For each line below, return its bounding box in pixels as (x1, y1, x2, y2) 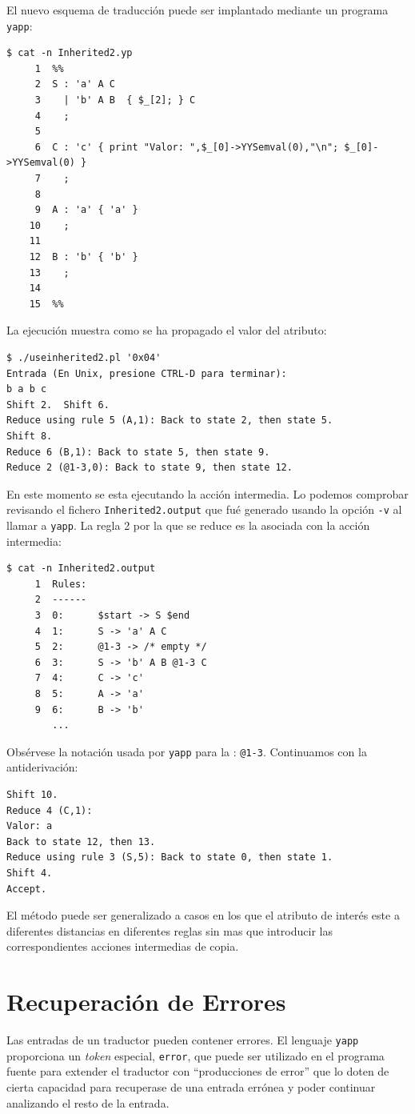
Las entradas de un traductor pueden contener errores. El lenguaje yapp (6, 1032, 359, 1048)
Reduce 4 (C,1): (6, 804, 93, 816)
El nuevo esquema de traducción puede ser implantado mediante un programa (6, 2, 389, 18)
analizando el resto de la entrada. (6, 1094, 170, 1111)
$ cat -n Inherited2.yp (6, 47, 133, 59)
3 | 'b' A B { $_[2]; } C (34, 94, 196, 106)
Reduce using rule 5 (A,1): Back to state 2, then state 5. (6, 415, 333, 427)
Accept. (6, 883, 47, 895)
